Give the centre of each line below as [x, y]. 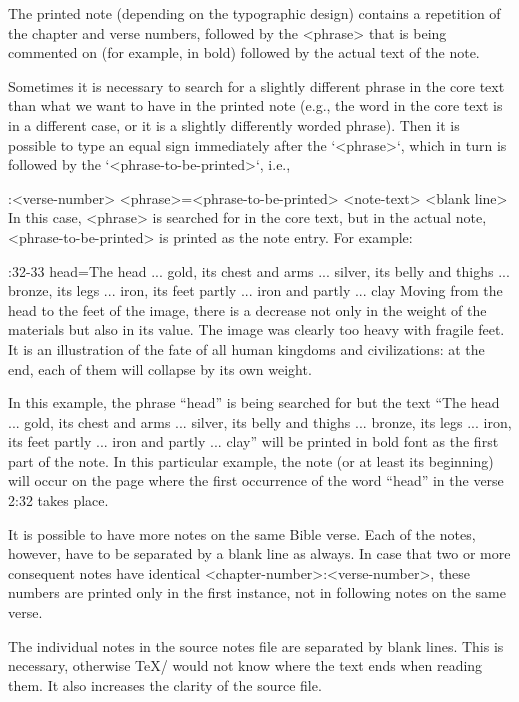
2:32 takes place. [58, 500]
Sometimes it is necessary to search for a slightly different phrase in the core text [256, 85]
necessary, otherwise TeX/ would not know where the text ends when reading [245, 665]
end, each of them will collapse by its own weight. [160, 368]
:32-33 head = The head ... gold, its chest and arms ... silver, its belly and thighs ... [259, 270]
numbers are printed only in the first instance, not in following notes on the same [257, 592]
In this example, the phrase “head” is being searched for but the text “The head [254, 402]
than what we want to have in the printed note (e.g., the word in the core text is [255, 105]
